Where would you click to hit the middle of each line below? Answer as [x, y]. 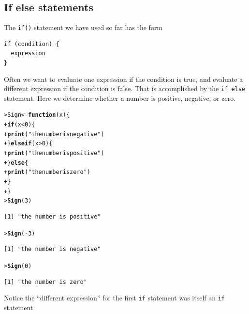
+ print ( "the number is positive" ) [54, 153]
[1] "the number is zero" [45, 282]
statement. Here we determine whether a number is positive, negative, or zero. [120, 98]
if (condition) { [32, 44]
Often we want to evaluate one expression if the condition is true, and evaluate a [124, 79]
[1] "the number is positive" [52, 217]
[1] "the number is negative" [52, 249]
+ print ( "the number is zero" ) [47, 172]
